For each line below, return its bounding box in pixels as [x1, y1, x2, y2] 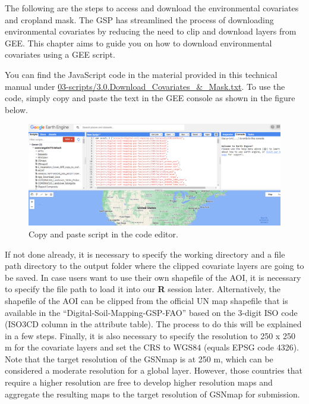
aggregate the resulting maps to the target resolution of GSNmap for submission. [5, 387, 300, 400]
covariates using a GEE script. [5, 48, 115, 61]
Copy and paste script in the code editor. [29, 227, 178, 240]
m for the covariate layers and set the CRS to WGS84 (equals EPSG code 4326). [5, 341, 299, 353]
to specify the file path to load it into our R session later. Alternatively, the [5, 283, 281, 295]
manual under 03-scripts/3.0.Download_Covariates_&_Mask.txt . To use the [5, 80, 285, 92]
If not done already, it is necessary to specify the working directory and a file [5, 248, 285, 260]
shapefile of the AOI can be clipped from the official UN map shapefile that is [5, 294, 288, 306]
